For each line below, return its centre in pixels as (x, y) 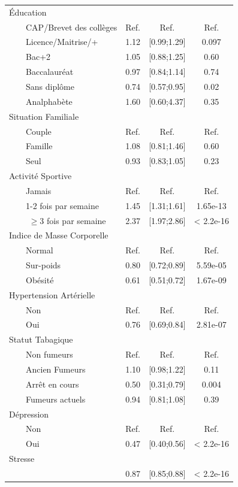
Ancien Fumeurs (56, 369)
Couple (39, 131)
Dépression (29, 414)
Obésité (40, 279)
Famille (39, 146)
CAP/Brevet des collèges (72, 27)
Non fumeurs (49, 354)
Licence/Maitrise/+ (62, 42)
